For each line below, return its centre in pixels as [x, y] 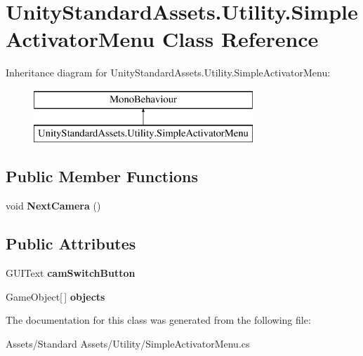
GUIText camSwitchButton [71, 273]
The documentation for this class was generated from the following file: [158, 320]
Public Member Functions [102, 176]
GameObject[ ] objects [55, 296]
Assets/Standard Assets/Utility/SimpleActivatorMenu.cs [128, 343]
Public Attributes [71, 244]
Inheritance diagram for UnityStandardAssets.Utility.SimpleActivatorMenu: [168, 73]
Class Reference [240, 39]
